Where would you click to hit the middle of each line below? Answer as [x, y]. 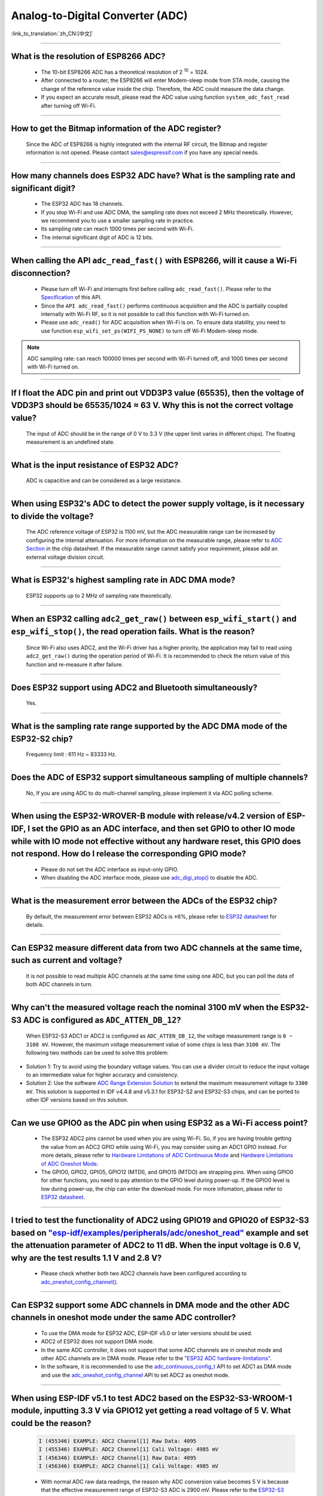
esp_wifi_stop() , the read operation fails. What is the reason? [133, 632]
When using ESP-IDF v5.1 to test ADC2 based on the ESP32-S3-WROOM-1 [152, 1398]
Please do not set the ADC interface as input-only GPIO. [110, 869]
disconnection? [41, 273]
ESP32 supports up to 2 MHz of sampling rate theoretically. [99, 595]
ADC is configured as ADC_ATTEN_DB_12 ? [102, 1020]
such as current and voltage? [67, 960]
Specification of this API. [71, 297]
